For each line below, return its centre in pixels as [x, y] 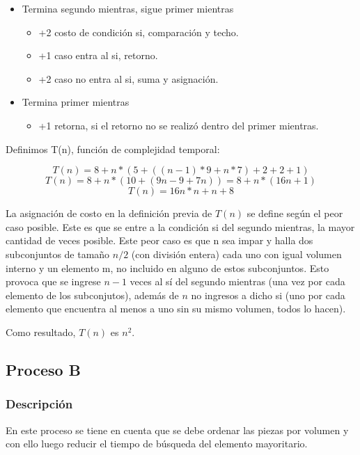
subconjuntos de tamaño [58, 254]
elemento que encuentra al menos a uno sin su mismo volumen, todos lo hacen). [176, 309]
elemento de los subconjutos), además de [92, 295]
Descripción [39, 404]
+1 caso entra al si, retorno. [98, 55]
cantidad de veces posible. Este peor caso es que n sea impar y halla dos [159, 240]
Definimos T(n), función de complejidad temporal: [113, 149]
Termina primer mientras [76, 102]
